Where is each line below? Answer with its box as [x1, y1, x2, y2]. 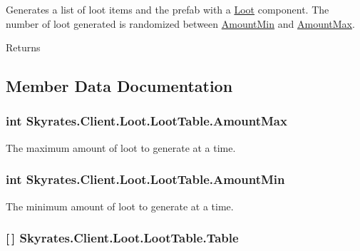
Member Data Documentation [6, 75, 233, 97]
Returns [6, 40, 41, 55]
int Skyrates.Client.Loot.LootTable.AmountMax [6, 112, 287, 130]
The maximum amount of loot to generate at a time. [6, 140, 236, 155]
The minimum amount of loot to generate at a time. [6, 198, 234, 213]
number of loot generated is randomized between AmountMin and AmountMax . [6, 16, 355, 31]
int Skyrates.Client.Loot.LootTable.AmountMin [6, 170, 285, 188]
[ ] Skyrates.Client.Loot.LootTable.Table [6, 229, 239, 247]
